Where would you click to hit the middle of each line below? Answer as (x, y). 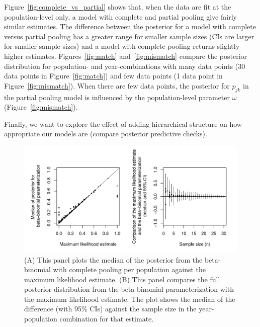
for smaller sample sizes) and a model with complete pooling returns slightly (122, 46)
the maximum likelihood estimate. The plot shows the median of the (130, 299)
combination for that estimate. (107, 319)
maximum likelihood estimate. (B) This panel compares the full (122, 279)
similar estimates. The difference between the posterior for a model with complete (130, 26)
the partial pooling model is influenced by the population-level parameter (117, 97)
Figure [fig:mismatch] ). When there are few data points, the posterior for (117, 85)
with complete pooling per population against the (129, 269)
